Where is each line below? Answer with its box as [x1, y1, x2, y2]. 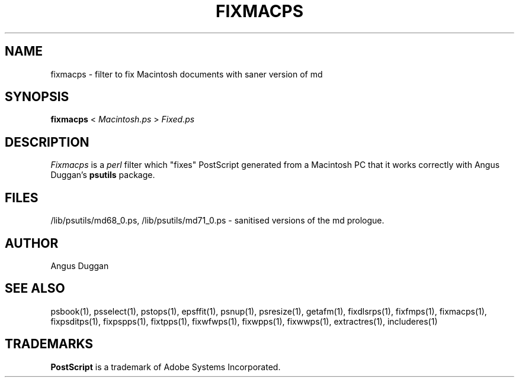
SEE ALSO [5, 281, 65, 296]
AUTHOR [5, 235, 59, 251]
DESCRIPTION [5, 134, 89, 150]
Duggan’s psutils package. [50, 170, 155, 180]
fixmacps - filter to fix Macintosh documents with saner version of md [50, 69, 323, 79]
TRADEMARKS [5, 336, 94, 352]
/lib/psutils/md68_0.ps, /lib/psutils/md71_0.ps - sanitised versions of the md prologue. [50, 215, 385, 226]
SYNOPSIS [5, 89, 69, 105]
